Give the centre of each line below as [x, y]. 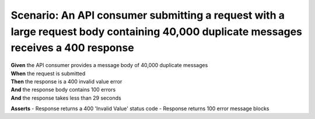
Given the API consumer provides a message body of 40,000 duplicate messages [109, 65]
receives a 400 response [72, 48]
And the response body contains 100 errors [63, 90]
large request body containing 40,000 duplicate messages [157, 32]
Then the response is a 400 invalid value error [66, 81]
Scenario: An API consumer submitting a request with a [148, 15]
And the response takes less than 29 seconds [66, 98]
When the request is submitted [48, 73]
